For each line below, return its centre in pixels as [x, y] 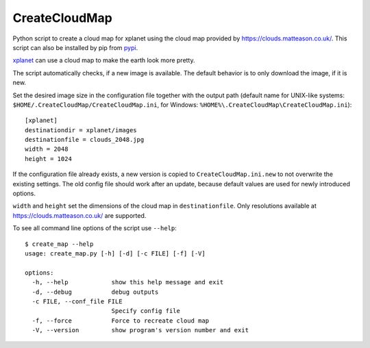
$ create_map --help [59, 244]
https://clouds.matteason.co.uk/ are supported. [79, 215]
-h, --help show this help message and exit [128, 282]
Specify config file [146, 311]
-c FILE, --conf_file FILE [77, 301]
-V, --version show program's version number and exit [140, 330]
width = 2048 [47, 149]
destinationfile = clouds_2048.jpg [85, 140]
